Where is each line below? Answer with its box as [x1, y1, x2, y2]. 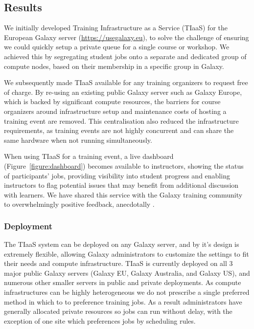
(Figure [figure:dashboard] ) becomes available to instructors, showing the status [4, 160, 244, 171]
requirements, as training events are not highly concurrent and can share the [4, 125, 234, 135]
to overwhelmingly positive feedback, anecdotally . [4, 199, 155, 209]
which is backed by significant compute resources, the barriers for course [4, 96, 221, 107]
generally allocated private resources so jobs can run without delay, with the [4, 306, 232, 316]
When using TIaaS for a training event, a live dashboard [4, 151, 174, 161]
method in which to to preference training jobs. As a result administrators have [4, 296, 242, 307]
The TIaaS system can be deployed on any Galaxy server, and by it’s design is [4, 239, 239, 249]
